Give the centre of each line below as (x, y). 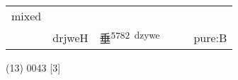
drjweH (70, 37)
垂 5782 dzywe (130, 38)
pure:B (210, 37)
